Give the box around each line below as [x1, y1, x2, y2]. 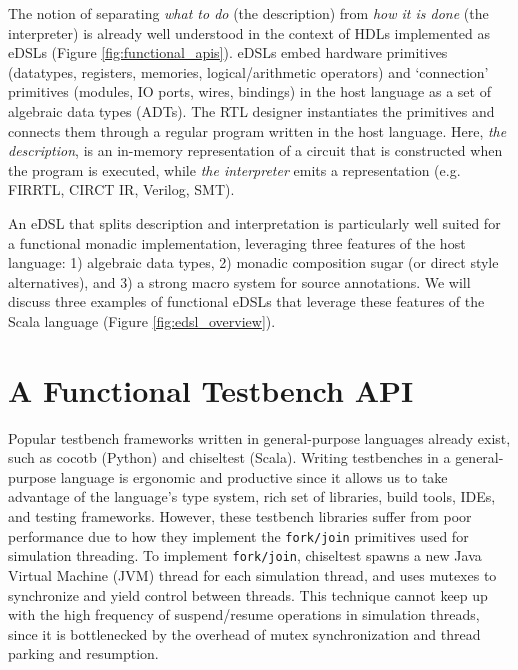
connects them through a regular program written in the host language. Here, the [8, 120, 507, 141]
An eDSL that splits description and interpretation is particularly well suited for [8, 212, 501, 233]
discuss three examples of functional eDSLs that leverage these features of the [8, 291, 485, 312]
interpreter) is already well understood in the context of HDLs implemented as [8, 22, 490, 43]
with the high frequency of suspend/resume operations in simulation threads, [8, 604, 480, 625]
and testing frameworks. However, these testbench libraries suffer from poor [8, 506, 472, 526]
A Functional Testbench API [8, 369, 414, 410]
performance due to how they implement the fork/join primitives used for [8, 525, 469, 546]
